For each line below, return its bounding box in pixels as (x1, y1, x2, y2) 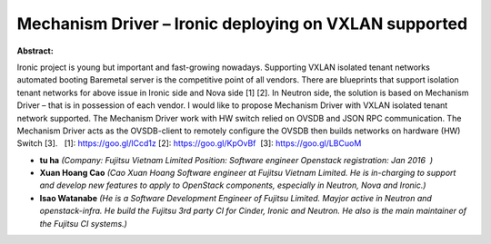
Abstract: (16, 45, 54, 56)
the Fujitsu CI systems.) (39, 218, 127, 229)
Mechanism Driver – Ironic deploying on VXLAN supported (16, 14, 468, 34)
